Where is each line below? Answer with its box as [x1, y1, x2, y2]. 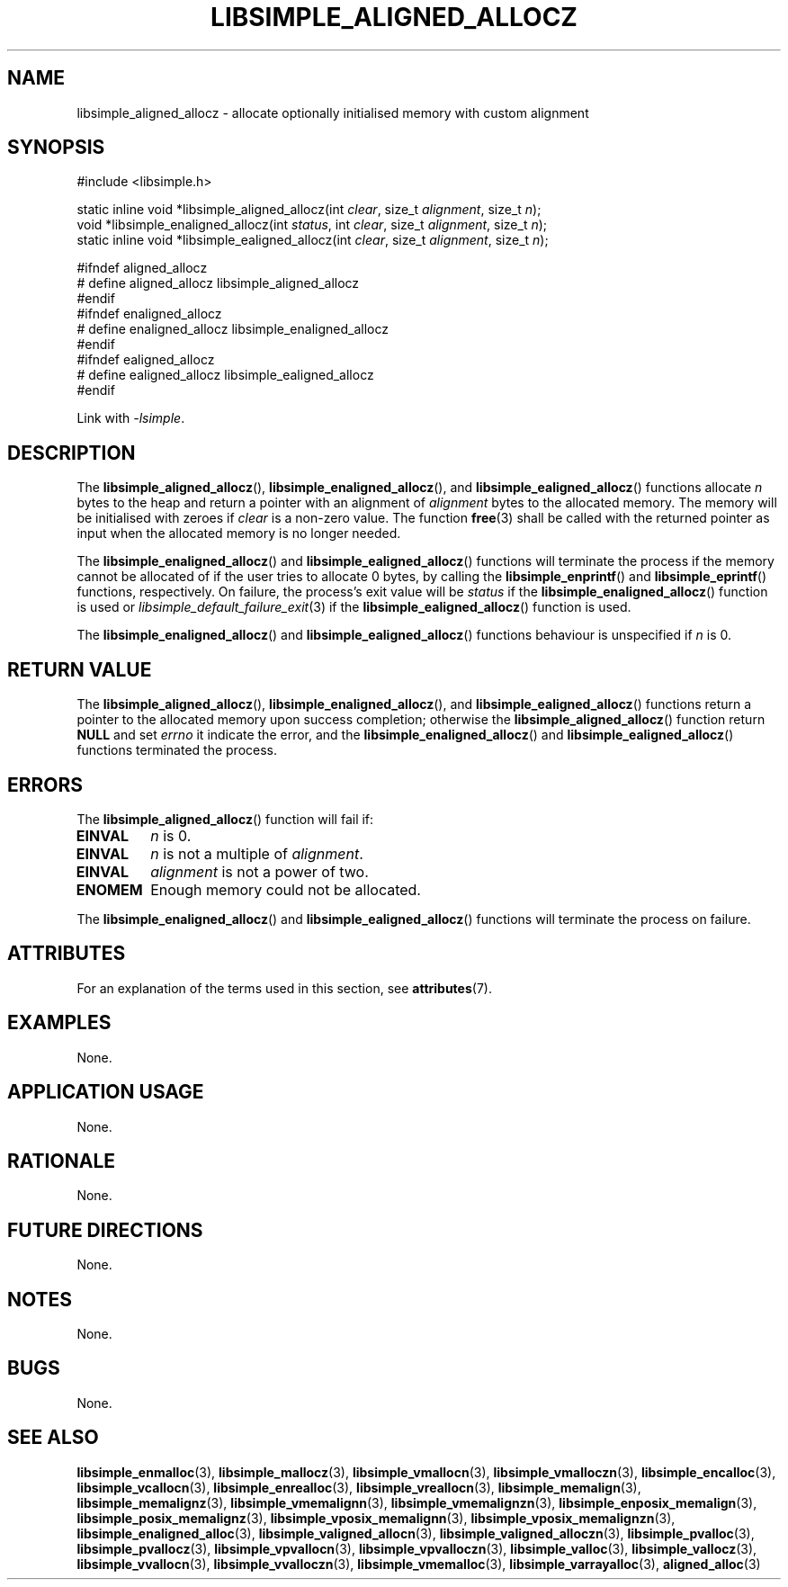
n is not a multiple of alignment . [150, 844, 363, 863]
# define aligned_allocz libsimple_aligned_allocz [76, 275, 360, 291]
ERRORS [7, 773, 84, 796]
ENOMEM [76, 880, 143, 899]
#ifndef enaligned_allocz [76, 306, 222, 322]
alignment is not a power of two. [150, 862, 369, 881]
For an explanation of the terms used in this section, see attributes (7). [76, 980, 492, 996]
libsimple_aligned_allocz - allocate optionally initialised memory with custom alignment [76, 104, 589, 121]
